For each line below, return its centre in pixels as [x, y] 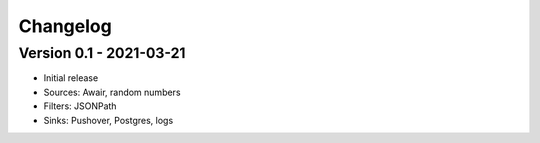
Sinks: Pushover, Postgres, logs [108, 120]
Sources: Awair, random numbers [112, 92]
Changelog [65, 26]
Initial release [71, 78]
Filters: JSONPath [80, 106]
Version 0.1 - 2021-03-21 [102, 53]
